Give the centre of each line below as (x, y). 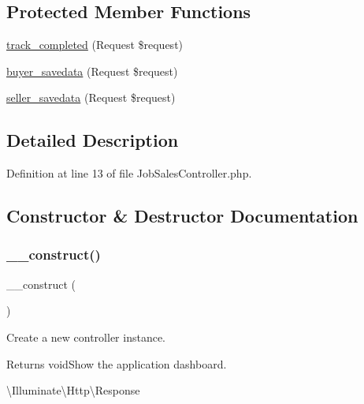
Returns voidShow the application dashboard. (117, 363)
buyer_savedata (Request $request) (92, 71)
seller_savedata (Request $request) (91, 97)
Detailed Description (93, 140)
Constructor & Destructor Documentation (182, 216)
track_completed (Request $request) (95, 45)
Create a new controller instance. (86, 337)
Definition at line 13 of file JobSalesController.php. (129, 173)
